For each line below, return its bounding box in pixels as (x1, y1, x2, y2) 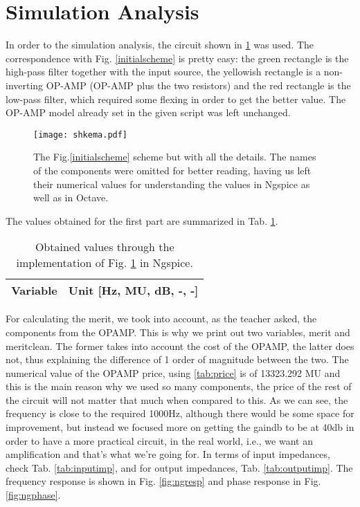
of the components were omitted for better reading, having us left (33, 163, 312, 177)
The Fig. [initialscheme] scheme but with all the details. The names (33, 149, 316, 164)
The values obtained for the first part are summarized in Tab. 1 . (6, 213, 278, 228)
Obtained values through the (35, 239, 174, 255)
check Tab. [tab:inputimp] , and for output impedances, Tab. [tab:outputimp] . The (6, 460, 353, 474)
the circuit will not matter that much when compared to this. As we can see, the (6, 392, 348, 407)
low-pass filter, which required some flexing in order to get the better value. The (6, 91, 346, 106)
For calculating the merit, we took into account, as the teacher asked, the (6, 311, 317, 326)
